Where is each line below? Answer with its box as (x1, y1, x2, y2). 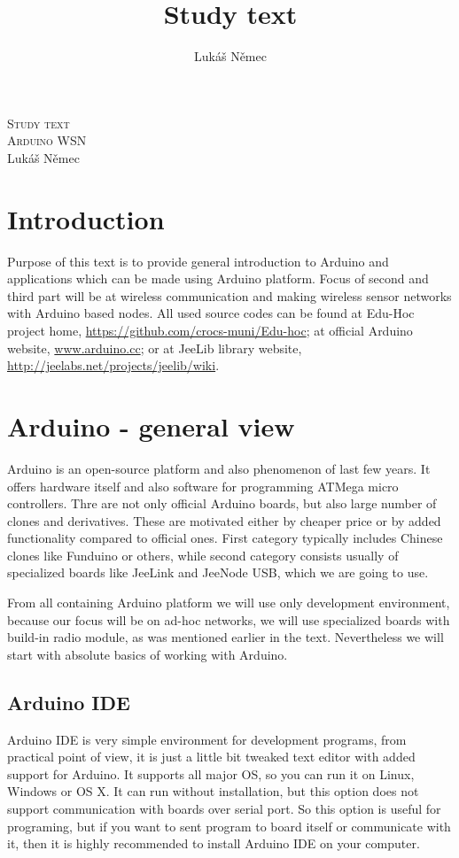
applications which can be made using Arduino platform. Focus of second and (7, 269, 429, 288)
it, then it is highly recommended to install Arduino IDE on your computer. (7, 834, 420, 853)
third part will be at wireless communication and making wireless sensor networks (7, 286, 452, 305)
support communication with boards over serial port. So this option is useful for (7, 800, 441, 818)
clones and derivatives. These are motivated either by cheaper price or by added (7, 511, 441, 529)
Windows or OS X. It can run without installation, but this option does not (7, 782, 419, 800)
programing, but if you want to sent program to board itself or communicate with (7, 816, 451, 835)
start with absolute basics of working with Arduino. (7, 645, 288, 663)
